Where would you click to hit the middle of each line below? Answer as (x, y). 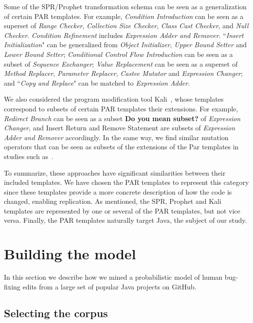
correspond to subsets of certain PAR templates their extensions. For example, (121, 108)
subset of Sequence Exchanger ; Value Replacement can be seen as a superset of (121, 63)
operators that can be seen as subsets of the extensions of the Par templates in (121, 147)
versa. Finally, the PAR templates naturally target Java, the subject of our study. (126, 220)
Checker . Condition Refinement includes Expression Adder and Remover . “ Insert (124, 35)
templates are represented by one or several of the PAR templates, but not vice (122, 210)
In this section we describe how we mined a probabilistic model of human (113, 277)
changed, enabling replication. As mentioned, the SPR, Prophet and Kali (113, 201)
